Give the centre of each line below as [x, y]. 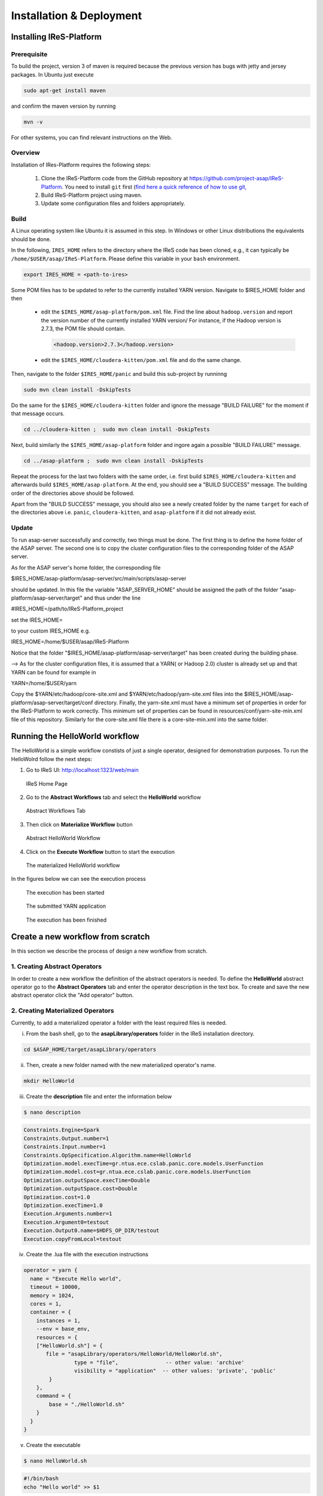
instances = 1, [58, 1320]
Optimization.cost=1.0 [57, 1197]
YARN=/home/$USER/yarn [44, 683]
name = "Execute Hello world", [76, 1278]
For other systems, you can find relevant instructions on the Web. [92, 137]
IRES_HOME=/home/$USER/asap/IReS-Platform [70, 642]
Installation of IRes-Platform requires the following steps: [81, 165]
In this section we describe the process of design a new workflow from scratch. [109, 951]
